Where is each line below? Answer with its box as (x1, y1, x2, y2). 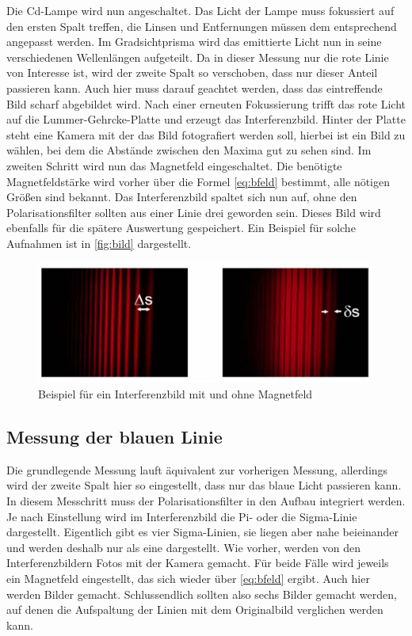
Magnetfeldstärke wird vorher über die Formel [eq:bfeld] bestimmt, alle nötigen (6, 173, 391, 189)
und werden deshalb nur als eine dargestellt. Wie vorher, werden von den (6, 539, 360, 555)
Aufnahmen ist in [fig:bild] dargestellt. (6, 234, 192, 251)
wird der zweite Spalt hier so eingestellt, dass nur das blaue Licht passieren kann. (6, 477, 402, 493)
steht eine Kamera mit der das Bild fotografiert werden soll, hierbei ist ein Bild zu (6, 126, 406, 143)
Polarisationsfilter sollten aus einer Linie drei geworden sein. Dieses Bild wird (6, 204, 381, 220)
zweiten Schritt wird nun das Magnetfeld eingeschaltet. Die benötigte (6, 157, 342, 173)
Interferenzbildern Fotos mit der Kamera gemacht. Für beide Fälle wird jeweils (6, 554, 389, 571)
